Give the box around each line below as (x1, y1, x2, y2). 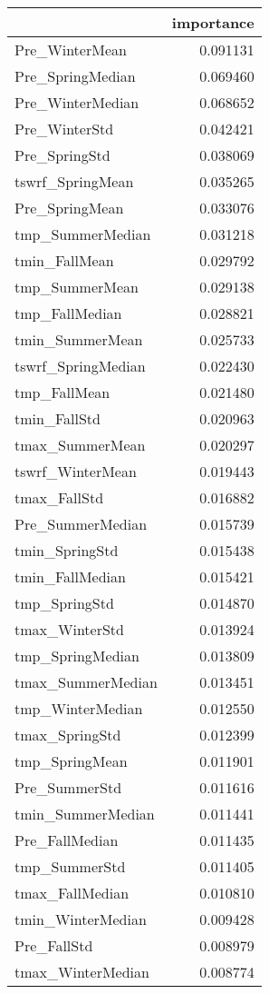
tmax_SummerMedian (14, 671, 158, 692)
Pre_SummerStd (14, 777, 122, 798)
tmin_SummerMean (14, 329, 143, 350)
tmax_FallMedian (14, 882, 130, 903)
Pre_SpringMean (14, 197, 124, 218)
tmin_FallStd (14, 408, 101, 429)
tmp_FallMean (14, 382, 110, 403)
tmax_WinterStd (14, 619, 124, 640)
